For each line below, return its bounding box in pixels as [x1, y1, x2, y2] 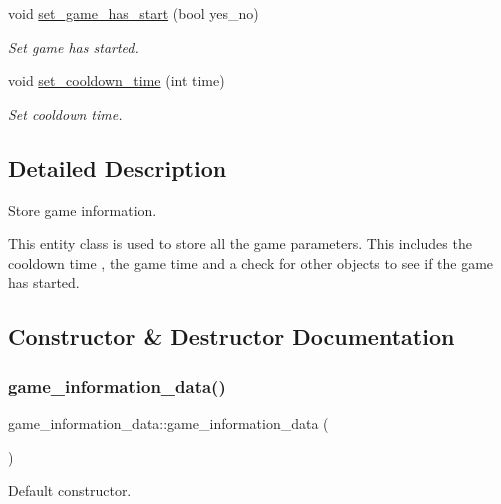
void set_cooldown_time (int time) [8, 70, 225, 91]
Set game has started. [8, 36, 139, 57]
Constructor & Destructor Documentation [8, 321, 455, 352]
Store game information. [8, 199, 157, 220]
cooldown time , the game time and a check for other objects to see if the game [8, 252, 494, 273]
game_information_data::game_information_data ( [8, 412, 329, 433]
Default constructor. [8, 480, 132, 501]
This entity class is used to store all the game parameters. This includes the [8, 233, 472, 254]
